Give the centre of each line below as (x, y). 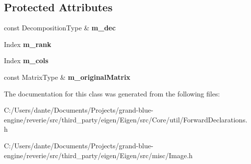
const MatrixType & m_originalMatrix (67, 77)
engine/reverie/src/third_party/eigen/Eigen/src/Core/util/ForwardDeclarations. (126, 119)
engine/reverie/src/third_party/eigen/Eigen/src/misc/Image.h (98, 155)
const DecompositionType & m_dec (60, 28)
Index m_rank (28, 44)
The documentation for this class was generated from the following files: (112, 93)
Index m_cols (26, 60)
